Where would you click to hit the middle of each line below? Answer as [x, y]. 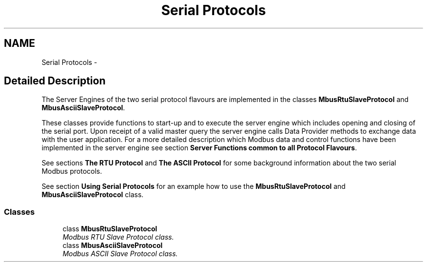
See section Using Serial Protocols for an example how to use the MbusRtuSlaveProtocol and [194, 186]
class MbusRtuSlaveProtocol [110, 229]
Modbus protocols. [72, 171]
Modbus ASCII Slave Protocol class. [120, 254]
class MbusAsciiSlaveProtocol [113, 246]
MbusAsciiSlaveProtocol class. [93, 195]
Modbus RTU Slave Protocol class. [118, 237]
